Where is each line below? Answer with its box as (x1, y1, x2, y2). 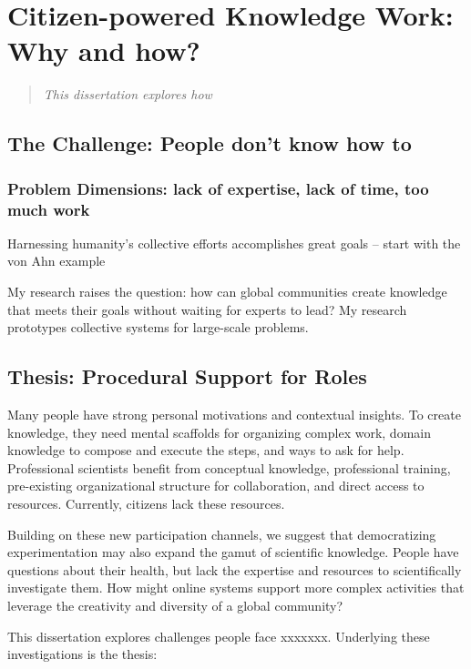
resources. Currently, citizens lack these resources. (7, 493, 285, 512)
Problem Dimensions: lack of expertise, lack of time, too (7, 177, 429, 199)
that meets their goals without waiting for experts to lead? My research (7, 299, 407, 319)
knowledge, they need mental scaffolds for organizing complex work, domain (7, 422, 431, 441)
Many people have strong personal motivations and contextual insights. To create (7, 405, 461, 423)
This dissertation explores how (43, 85, 212, 104)
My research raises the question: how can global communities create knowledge (7, 282, 447, 301)
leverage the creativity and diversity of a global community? (7, 595, 343, 614)
